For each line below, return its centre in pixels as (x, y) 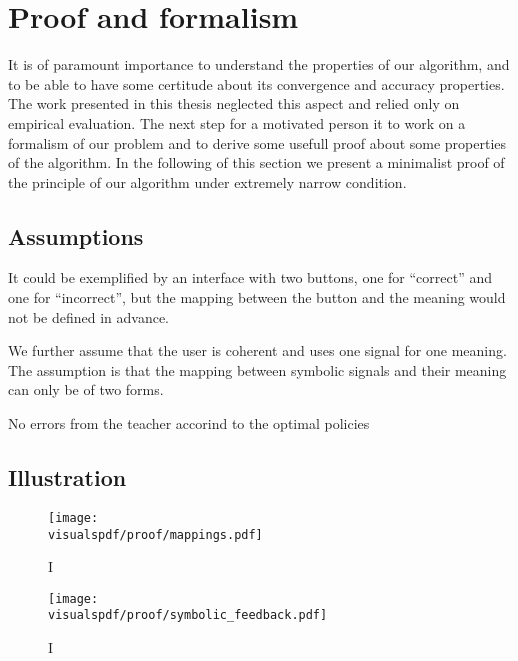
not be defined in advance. (89, 316)
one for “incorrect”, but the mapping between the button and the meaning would (257, 297)
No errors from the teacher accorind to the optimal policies (189, 423)
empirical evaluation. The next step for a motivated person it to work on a (237, 122)
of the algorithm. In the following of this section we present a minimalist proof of (256, 162)
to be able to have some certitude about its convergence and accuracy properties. (256, 83)
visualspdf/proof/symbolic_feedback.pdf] (188, 615)
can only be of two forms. (86, 389)
